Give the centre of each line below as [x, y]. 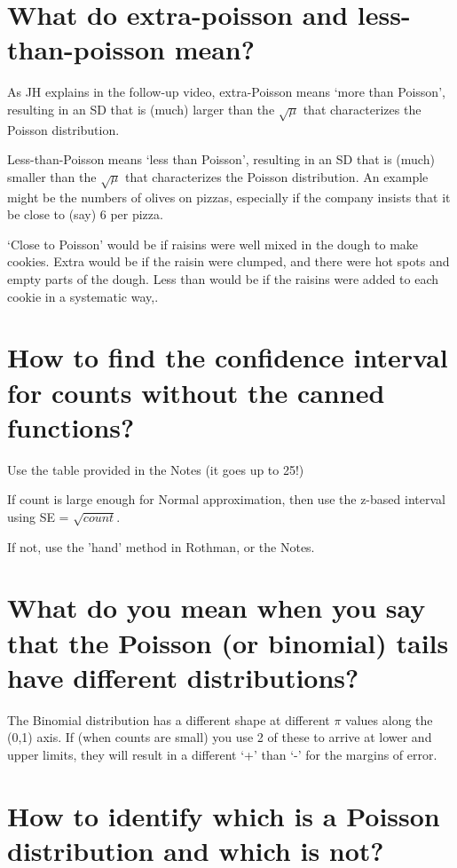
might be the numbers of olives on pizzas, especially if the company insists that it [229, 197]
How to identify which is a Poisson [224, 815]
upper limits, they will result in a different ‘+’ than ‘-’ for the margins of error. [222, 754]
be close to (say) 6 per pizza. [85, 214]
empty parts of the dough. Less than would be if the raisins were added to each [223, 279]
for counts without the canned [196, 392]
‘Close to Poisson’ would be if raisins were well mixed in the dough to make [213, 244]
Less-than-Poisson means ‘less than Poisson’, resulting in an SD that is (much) [221, 159]
